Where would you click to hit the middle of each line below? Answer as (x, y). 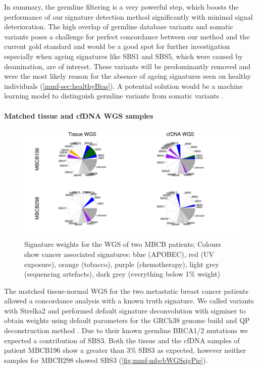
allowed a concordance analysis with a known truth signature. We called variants (129, 301)
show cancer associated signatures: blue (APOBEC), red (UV (119, 254)
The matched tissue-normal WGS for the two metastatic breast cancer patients (126, 291)
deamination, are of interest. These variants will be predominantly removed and (127, 66)
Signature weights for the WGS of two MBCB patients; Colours (123, 244)
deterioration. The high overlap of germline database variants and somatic (119, 27)
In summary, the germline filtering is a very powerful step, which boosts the (121, 7)
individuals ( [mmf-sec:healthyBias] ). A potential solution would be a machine (124, 86)
